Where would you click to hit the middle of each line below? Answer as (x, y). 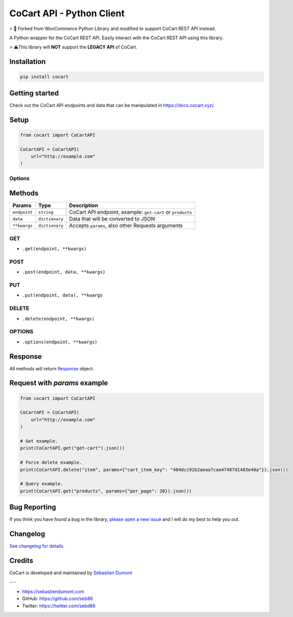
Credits (21, 560)
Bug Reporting (33, 507)
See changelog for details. (37, 546)
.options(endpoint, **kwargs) (60, 342)
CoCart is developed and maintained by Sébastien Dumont (71, 573)
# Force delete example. (51, 463)
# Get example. (39, 441)
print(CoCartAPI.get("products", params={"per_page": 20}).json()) (106, 491)
